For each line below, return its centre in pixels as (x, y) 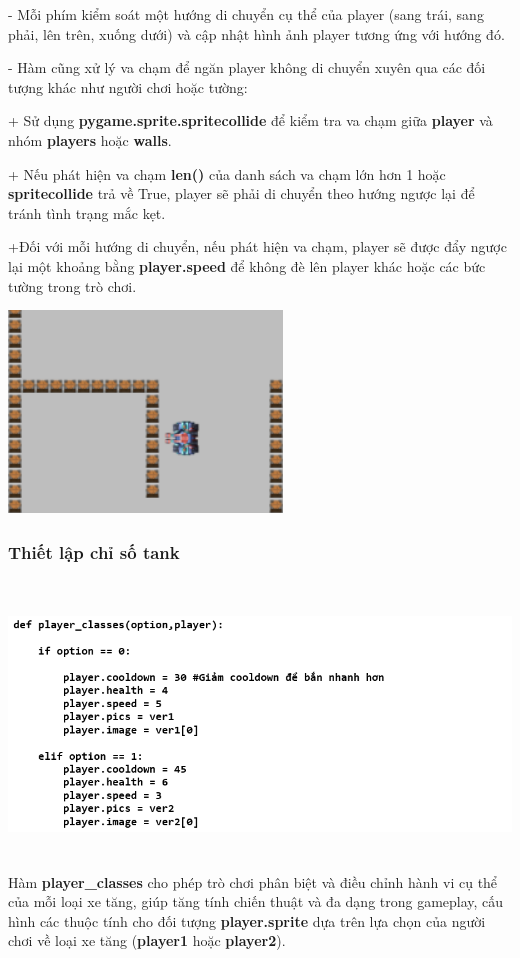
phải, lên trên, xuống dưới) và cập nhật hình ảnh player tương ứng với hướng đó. (256, 33)
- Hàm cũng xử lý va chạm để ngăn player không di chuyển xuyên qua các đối (247, 67)
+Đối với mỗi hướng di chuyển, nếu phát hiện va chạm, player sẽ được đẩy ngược (257, 246)
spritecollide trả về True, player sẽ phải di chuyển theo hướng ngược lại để (241, 193)
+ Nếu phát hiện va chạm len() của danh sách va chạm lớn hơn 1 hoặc (227, 173)
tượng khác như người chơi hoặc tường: (128, 86)
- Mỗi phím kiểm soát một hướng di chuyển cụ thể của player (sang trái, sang (246, 14)
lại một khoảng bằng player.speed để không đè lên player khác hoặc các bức (247, 265)
